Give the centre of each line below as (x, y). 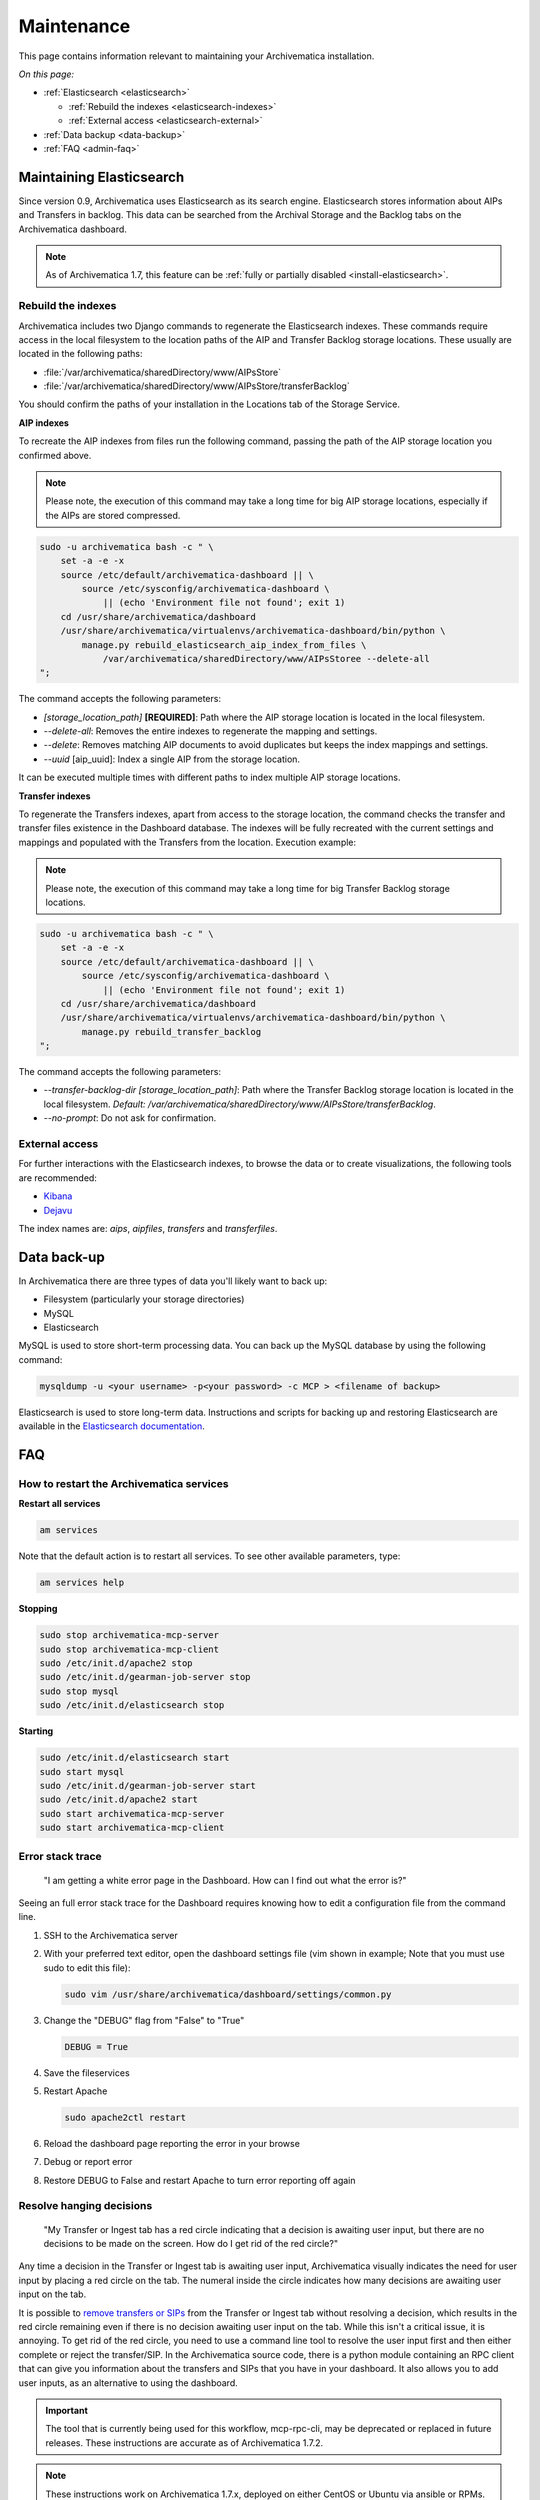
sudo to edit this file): (87, 1967)
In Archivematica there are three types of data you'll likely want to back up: (173, 1281)
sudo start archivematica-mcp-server (132, 1813)
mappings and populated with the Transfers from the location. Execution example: (187, 842)
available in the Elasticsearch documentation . (111, 1426)
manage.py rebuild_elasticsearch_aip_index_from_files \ (224, 644)
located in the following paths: (81, 354)
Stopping (38, 1609)
